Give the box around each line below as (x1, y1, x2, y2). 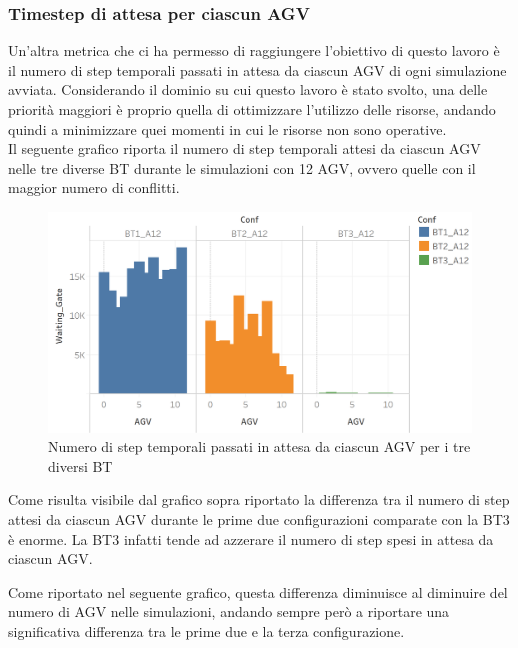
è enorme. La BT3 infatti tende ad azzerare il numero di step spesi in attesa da (8, 528, 494, 549)
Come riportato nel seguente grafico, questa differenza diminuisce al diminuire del (8, 581, 508, 602)
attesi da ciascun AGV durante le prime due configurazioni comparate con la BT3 (8, 509, 510, 530)
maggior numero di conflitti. (8, 177, 180, 198)
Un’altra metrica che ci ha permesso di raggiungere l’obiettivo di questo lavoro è (8, 40, 500, 61)
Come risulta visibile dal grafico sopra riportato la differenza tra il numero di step (8, 489, 510, 510)
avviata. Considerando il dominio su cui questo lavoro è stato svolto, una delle (8, 79, 488, 100)
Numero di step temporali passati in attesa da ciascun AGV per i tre (48, 436, 471, 457)
